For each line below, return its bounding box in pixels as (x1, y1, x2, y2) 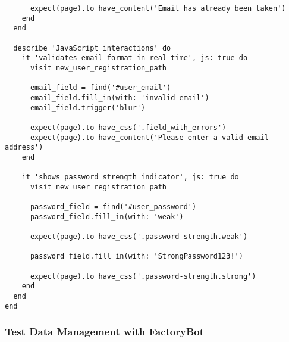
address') (5, 143, 43, 152)
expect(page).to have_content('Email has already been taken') (30, 4, 286, 13)
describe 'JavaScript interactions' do (13, 43, 171, 52)
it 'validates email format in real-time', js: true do (21, 54, 248, 63)
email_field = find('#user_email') (30, 83, 171, 92)
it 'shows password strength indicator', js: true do (21, 173, 239, 182)
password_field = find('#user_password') (30, 203, 197, 212)
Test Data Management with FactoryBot (5, 324, 205, 339)
